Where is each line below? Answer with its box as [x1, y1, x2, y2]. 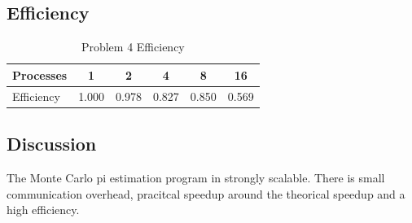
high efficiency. [7, 201, 80, 218]
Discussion [7, 131, 97, 156]
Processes [12, 66, 68, 83]
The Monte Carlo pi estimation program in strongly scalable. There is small [7, 168, 385, 186]
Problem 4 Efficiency [81, 38, 185, 55]
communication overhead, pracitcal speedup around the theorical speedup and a [7, 185, 405, 202]
